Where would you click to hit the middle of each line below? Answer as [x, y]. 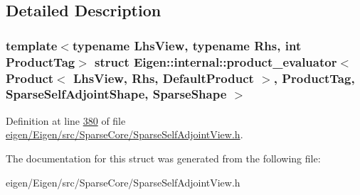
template [32, 45]
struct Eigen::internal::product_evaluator [216, 61]
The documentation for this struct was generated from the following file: [163, 158]
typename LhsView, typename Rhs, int [187, 45]
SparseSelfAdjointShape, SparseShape [116, 94]
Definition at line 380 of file [66, 120]
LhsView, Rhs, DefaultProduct [164, 78]
